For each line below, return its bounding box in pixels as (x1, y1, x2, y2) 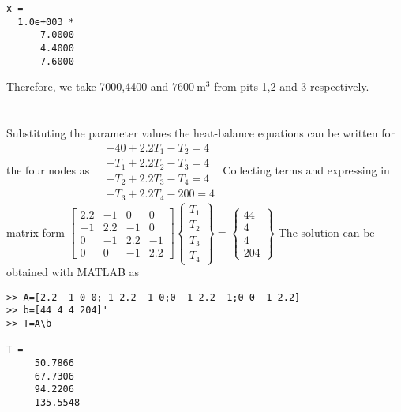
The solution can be (278, 223, 375, 240)
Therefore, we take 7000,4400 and (6, 78, 169, 95)
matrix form (6, 223, 65, 240)
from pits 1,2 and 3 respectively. (214, 78, 369, 95)
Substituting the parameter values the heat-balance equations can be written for (6, 125, 395, 141)
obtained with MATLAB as (6, 264, 140, 280)
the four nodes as (6, 162, 90, 178)
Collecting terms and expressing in (223, 162, 390, 178)
